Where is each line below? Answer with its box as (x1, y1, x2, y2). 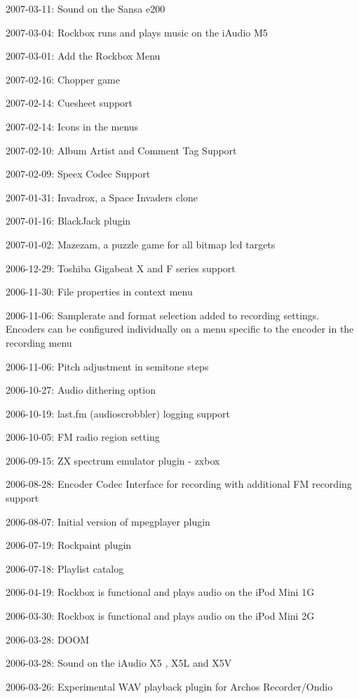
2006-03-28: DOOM (6, 632, 90, 646)
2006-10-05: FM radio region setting (6, 430, 160, 444)
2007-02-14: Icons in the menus (6, 119, 139, 133)
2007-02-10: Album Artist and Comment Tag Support (6, 142, 237, 157)
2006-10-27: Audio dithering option (6, 382, 156, 397)
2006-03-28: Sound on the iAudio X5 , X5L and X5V (6, 655, 232, 670)
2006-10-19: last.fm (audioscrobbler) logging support (6, 406, 231, 420)
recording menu (6, 335, 72, 349)
